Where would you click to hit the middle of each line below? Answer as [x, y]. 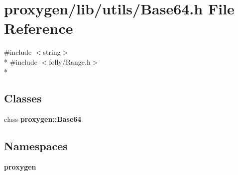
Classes [23, 98]
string [52, 52]
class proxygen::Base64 [43, 119]
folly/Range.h [70, 61]
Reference [39, 28]
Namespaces [36, 146]
